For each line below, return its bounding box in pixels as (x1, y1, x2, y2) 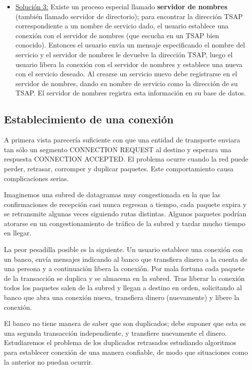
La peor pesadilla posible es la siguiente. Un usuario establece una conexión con (4, 244, 243, 254)
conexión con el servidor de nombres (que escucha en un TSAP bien (15, 30, 219, 40)
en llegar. (4, 228, 32, 238)
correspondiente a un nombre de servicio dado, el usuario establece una (15, 21, 229, 31)
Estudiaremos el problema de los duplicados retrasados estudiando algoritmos (4, 337, 236, 347)
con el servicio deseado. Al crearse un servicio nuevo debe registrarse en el (15, 69, 237, 79)
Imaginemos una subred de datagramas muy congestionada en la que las (4, 189, 221, 200)
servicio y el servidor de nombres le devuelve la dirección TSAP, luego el (15, 49, 233, 59)
